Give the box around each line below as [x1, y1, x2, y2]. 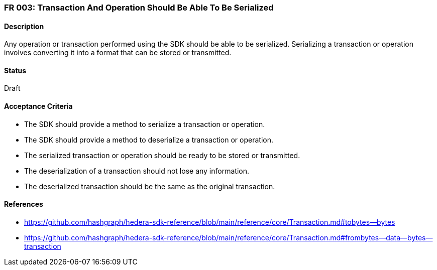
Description [4, 22, 44, 31]
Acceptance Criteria [4, 102, 73, 111]
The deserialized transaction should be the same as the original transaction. [24, 182, 275, 191]
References [4, 200, 43, 209]
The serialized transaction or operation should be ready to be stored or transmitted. [24, 151, 300, 160]
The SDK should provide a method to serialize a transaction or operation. [24, 119, 265, 128]
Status [4, 66, 27, 75]
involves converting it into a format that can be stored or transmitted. [4, 48, 232, 57]
